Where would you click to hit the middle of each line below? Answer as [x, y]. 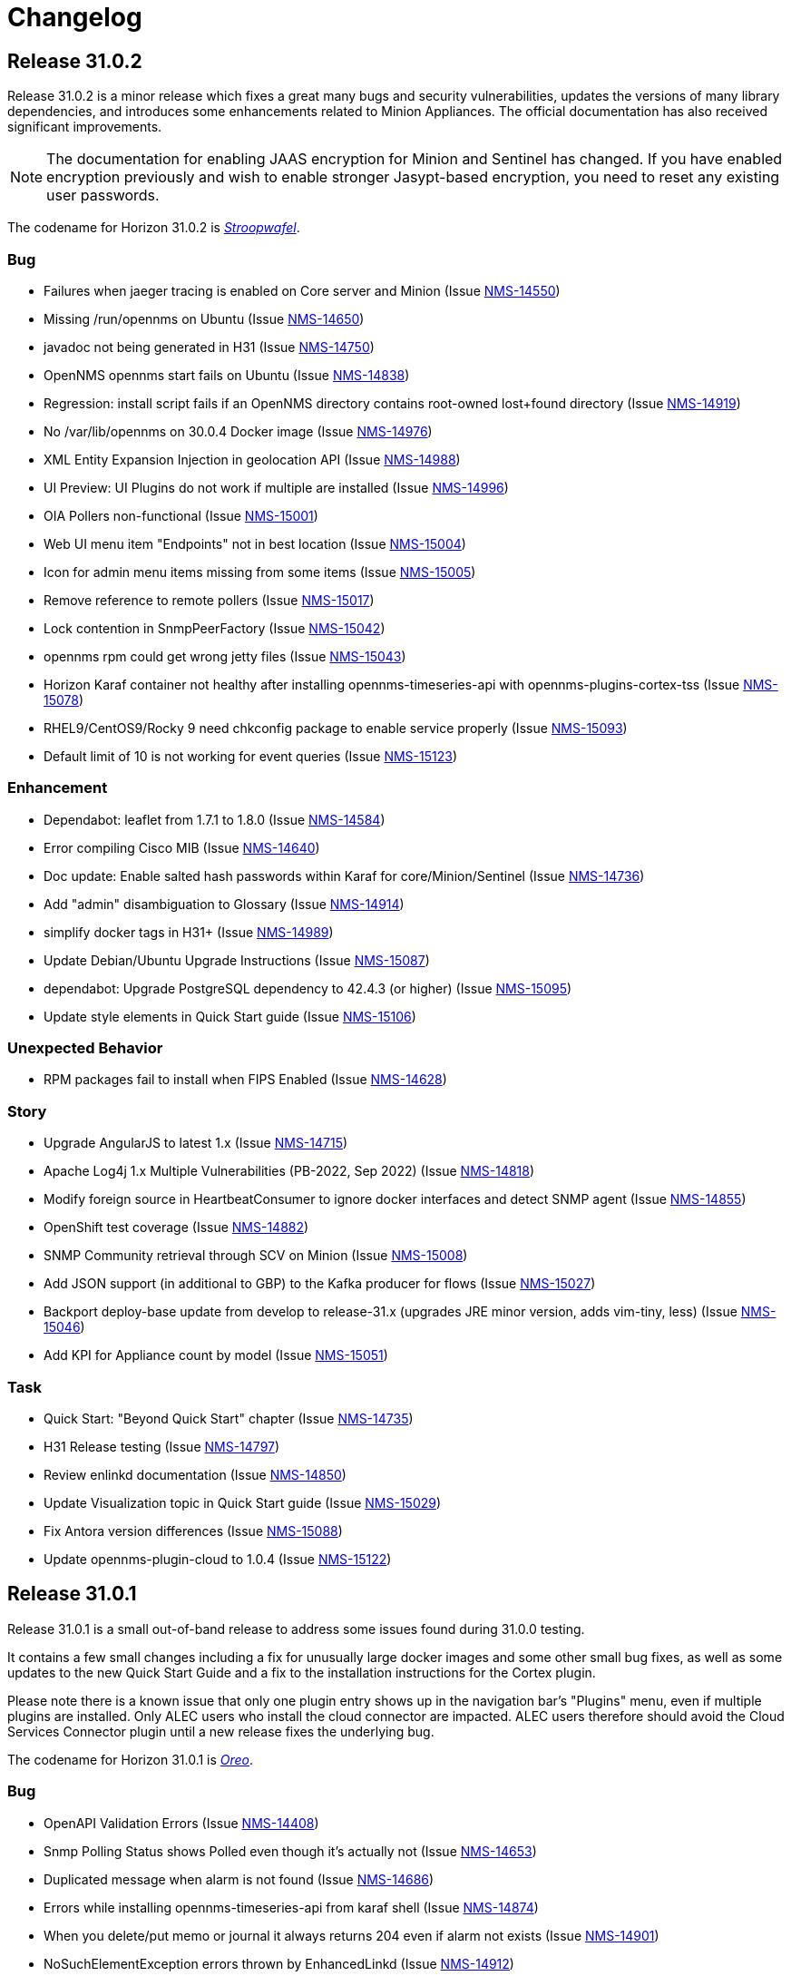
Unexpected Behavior [85, 1048]
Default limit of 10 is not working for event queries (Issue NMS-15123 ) [251, 756]
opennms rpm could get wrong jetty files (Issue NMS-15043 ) [225, 656]
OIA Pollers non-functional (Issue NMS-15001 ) [181, 515]
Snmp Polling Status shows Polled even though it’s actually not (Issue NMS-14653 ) [290, 1851]
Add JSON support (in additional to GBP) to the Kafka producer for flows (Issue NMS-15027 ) [320, 1284]
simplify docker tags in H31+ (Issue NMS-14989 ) [189, 932]
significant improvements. [85, 127]
